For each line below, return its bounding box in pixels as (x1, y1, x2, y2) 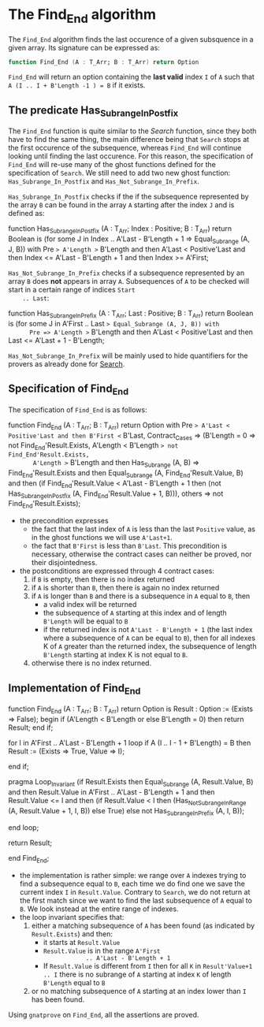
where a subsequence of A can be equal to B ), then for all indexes (43, 633, 256, 643)
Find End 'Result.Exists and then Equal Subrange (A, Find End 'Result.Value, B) (8, 467, 244, 479)
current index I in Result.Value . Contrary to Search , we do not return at (19, 887, 251, 897)
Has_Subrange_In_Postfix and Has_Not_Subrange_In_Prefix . (8, 177, 199, 186)
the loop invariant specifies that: (19, 913, 125, 922)
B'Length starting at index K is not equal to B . (43, 650, 188, 660)
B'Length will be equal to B (43, 616, 128, 626)
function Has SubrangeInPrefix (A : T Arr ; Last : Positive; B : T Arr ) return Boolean (8, 309, 254, 320)
